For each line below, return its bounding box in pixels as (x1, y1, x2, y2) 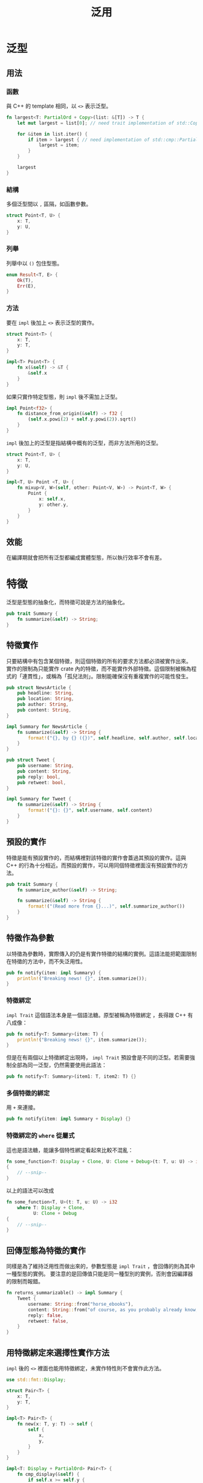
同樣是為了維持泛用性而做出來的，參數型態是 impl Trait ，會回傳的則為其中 (6, 1263, 195, 1270)
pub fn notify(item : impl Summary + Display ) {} (6, 1116, 131, 1122)
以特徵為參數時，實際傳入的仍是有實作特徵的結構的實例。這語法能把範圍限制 (6, 950, 197, 957)
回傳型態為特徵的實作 (6, 1245, 86, 1255)
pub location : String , (17, 696, 74, 702)
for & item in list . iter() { (17, 131, 88, 137)
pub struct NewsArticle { (6, 684, 71, 690)
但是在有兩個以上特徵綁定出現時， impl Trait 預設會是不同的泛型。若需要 (6, 1054, 190, 1061)
